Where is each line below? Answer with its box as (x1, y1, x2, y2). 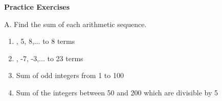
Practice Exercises (4, 2, 70, 12)
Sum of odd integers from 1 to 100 (16, 70, 124, 81)
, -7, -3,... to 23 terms (16, 53, 83, 63)
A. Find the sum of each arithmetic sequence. (4, 18, 147, 29)
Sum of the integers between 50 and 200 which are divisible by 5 (16, 87, 218, 97)
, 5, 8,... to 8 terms (16, 36, 75, 46)
